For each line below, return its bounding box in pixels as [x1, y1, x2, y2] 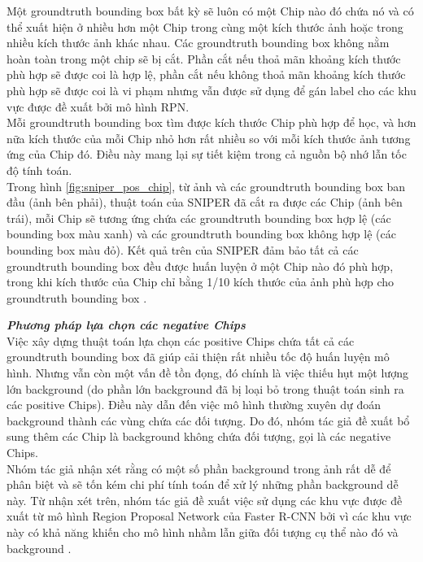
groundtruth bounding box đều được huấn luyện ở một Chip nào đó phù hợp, [7, 257, 394, 274]
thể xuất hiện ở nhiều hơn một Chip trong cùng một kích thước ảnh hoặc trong [7, 18, 403, 35]
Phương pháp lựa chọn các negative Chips [7, 316, 246, 333]
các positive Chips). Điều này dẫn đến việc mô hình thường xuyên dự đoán [7, 396, 382, 413]
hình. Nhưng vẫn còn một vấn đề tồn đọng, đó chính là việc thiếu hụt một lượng [7, 364, 408, 381]
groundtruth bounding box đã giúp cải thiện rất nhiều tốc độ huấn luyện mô [7, 348, 390, 365]
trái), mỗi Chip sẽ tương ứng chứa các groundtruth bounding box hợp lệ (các [7, 209, 391, 226]
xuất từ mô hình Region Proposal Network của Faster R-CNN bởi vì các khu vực [7, 508, 412, 525]
